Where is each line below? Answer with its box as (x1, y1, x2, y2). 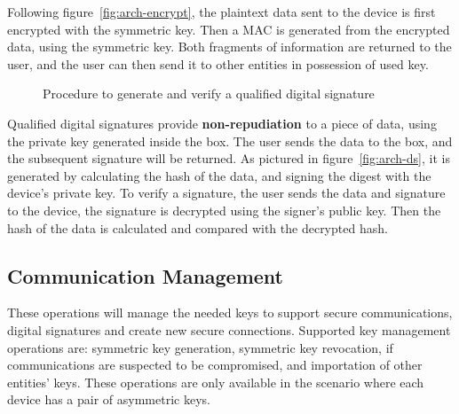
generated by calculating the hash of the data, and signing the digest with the (7, 166, 431, 184)
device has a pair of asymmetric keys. (7, 390, 210, 409)
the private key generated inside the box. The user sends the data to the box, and (7, 131, 453, 150)
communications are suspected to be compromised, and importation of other (7, 355, 423, 374)
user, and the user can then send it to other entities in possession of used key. (7, 54, 429, 73)
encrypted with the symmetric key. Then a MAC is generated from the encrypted (7, 20, 450, 38)
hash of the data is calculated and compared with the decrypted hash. (7, 218, 388, 237)
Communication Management (7, 262, 284, 289)
